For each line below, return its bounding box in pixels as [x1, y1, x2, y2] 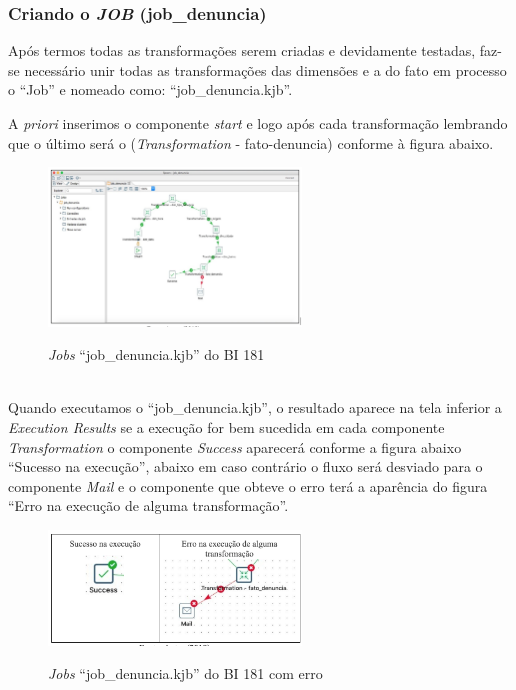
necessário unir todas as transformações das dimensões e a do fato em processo [24, 59, 507, 80]
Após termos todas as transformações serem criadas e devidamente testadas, [8, 40, 476, 61]
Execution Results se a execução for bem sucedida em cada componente [8, 417, 445, 438]
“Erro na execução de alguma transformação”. [8, 495, 289, 516]
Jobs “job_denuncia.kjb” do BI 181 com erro [48, 663, 323, 684]
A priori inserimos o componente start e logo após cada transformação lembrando [8, 113, 508, 133]
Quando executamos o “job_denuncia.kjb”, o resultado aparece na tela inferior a [8, 397, 502, 418]
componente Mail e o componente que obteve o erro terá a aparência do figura [8, 475, 488, 496]
